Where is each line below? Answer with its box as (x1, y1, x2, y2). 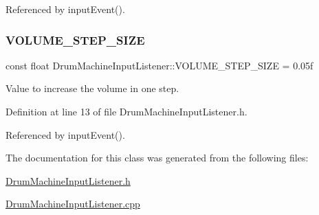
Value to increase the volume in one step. (5, 81, 179, 95)
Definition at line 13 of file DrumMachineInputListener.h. (5, 104, 247, 118)
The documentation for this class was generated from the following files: (5, 150, 309, 165)
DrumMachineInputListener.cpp (5, 196, 140, 211)
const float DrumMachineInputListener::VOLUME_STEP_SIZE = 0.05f (5, 58, 313, 72)
